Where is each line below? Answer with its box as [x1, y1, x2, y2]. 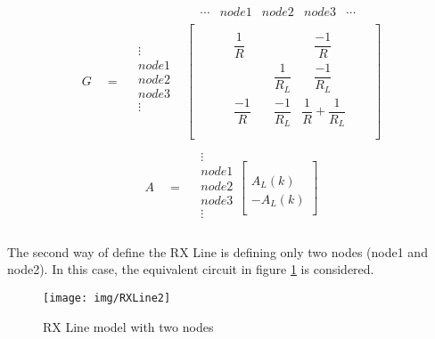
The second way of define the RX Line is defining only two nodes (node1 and [7, 242, 428, 261]
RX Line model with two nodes [43, 317, 214, 335]
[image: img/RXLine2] [43, 291, 171, 304]
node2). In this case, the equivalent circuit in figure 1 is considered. [7, 260, 374, 278]
